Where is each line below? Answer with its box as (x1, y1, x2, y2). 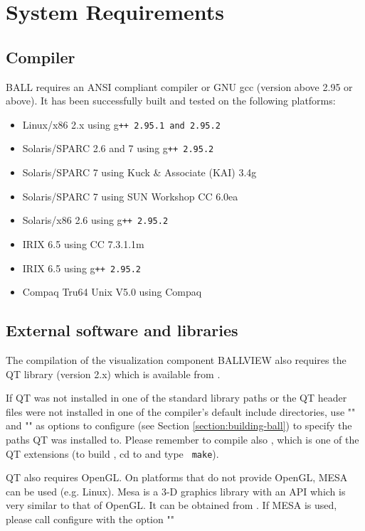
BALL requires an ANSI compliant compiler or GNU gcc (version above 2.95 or (6, 79, 353, 94)
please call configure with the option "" (6, 511, 174, 526)
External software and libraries (6, 319, 238, 341)
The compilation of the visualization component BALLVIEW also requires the (6, 352, 347, 367)
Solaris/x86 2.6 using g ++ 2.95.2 (22, 213, 169, 227)
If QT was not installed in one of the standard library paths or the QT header (6, 390, 347, 405)
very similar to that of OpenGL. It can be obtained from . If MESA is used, (6, 498, 337, 513)
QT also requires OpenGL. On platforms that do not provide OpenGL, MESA (6, 470, 348, 485)
